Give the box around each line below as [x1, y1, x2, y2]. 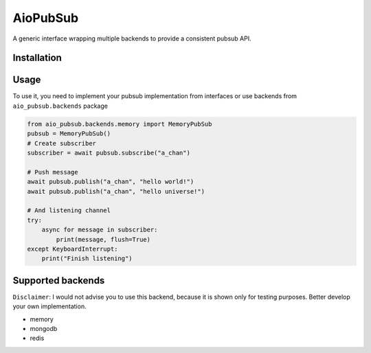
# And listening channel [27, 207, 111, 214]
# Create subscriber [27, 139, 96, 147]
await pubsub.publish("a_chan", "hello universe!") [27, 187, 205, 195]
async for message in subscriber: [41, 226, 158, 234]
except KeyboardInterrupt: [27, 244, 118, 253]
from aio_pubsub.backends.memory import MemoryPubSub [27, 120, 212, 128]
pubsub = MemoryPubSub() [27, 130, 111, 137]
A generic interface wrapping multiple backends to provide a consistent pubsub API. [12, 34, 252, 43]
